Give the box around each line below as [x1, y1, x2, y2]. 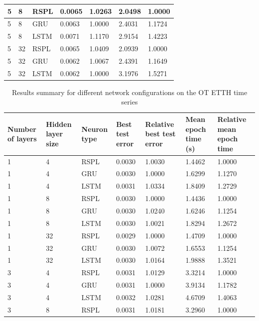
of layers [7, 133, 37, 144]
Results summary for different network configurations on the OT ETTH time [11, 87, 248, 97]
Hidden [46, 118, 72, 129]
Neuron [81, 123, 108, 134]
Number [7, 123, 36, 134]
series [121, 97, 138, 107]
